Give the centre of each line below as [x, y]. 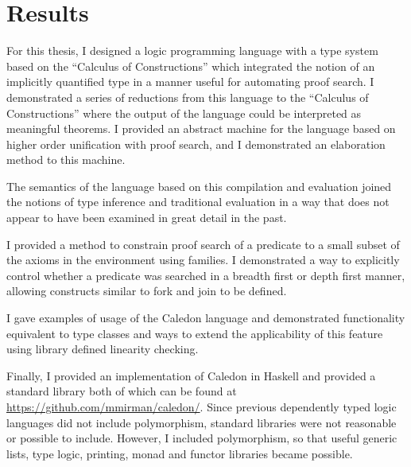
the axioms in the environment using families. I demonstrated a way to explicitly [203, 260]
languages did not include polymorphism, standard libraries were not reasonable [202, 422]
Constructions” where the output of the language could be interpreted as [184, 113]
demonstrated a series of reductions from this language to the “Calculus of [188, 97]
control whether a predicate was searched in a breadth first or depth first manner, [206, 275]
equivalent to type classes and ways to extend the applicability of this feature [195, 333]
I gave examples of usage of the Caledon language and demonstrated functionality [206, 318]
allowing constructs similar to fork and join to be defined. [147, 291]
